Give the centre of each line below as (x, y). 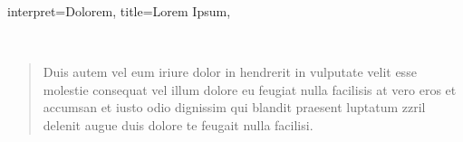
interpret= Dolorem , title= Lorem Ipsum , (119, 11)
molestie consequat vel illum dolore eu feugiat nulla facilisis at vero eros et (250, 89)
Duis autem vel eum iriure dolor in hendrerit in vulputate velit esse (230, 72)
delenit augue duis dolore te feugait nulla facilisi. (178, 124)
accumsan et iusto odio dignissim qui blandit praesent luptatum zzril (234, 107)
